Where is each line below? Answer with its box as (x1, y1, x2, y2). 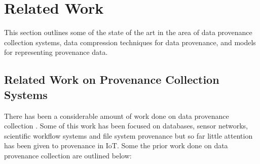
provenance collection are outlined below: (4, 150, 132, 160)
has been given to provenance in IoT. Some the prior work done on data (4, 140, 228, 151)
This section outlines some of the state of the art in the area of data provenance (4, 27, 252, 38)
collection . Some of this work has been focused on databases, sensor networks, (4, 120, 248, 131)
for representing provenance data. (4, 47, 108, 57)
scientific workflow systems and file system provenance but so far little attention (4, 130, 253, 141)
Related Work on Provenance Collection (4, 72, 219, 87)
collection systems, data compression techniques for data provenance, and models (4, 37, 256, 47)
